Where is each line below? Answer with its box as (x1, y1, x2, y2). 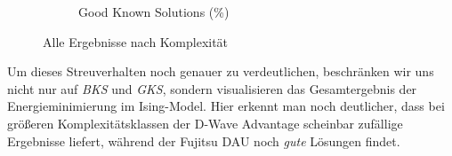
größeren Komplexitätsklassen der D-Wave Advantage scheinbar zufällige (7, 113, 403, 132)
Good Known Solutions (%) (78, 3, 230, 20)
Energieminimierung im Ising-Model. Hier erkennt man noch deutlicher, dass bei (7, 97, 445, 115)
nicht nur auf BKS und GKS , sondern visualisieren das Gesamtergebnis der (7, 79, 417, 97)
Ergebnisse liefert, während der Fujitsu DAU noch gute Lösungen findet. (7, 131, 400, 150)
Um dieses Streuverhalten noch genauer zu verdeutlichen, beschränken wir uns (7, 62, 434, 81)
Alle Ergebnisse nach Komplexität (43, 32, 229, 51)
